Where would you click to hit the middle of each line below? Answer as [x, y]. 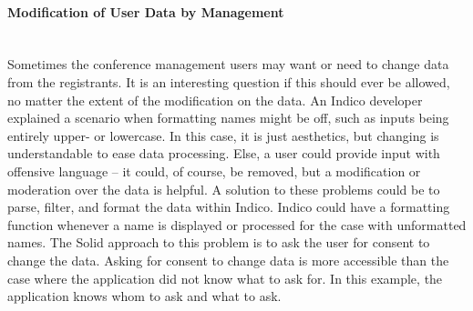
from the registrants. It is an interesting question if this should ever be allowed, [229, 81]
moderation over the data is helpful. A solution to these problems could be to [224, 189]
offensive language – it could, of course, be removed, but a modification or [214, 171]
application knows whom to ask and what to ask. [144, 296]
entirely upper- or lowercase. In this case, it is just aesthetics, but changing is [223, 135]
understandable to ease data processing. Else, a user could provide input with [224, 153]
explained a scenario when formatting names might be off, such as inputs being [228, 118]
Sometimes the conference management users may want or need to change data [228, 64]
